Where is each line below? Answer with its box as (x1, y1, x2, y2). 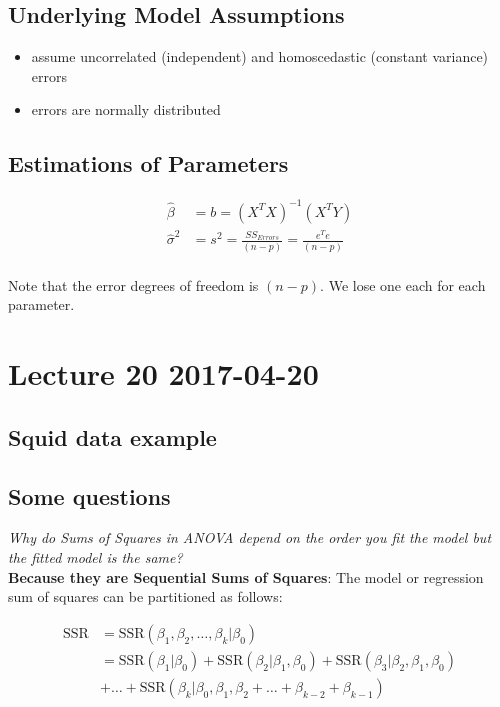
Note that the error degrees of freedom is (8, 274, 259, 295)
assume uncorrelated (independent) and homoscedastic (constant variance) (31, 46, 489, 67)
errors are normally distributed (31, 99, 221, 120)
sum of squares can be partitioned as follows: (8, 586, 283, 607)
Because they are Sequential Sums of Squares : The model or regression (8, 566, 484, 587)
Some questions (8, 480, 171, 511)
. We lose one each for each (320, 274, 486, 295)
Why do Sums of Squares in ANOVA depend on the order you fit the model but (8, 527, 492, 548)
